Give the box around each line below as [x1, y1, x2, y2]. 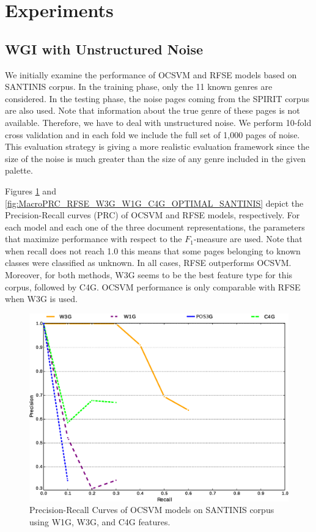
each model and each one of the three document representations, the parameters [5, 220, 305, 233]
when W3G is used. [5, 292, 78, 305]
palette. [5, 164, 33, 177]
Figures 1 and [5, 184, 56, 197]
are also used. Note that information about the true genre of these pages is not [5, 104, 300, 117]
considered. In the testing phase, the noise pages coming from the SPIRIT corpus [5, 92, 309, 105]
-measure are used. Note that [193, 232, 303, 245]
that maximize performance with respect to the [5, 232, 182, 245]
